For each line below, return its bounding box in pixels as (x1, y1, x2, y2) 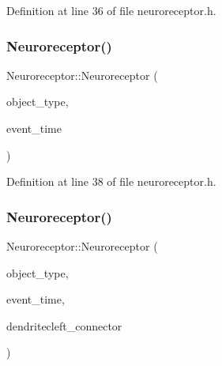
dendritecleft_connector (6, 317, 122, 334)
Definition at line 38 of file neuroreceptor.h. (6, 173, 216, 190)
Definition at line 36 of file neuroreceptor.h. (6, 2, 216, 18)
